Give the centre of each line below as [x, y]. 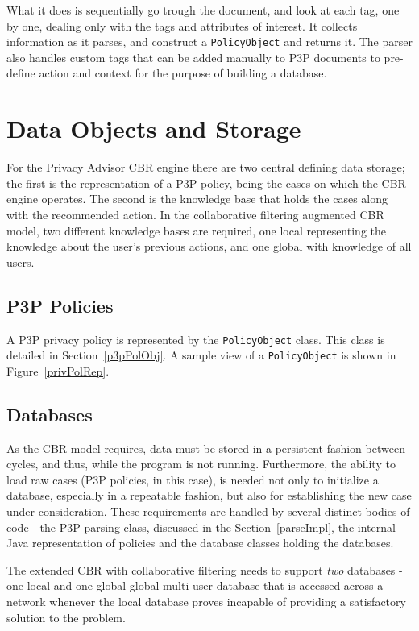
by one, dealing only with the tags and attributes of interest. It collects [182, 25]
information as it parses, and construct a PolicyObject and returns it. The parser [209, 42]
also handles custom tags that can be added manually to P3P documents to [193, 57]
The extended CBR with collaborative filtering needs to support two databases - [205, 569]
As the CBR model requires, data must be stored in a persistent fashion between [206, 448]
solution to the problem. [66, 617]
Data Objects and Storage [154, 129]
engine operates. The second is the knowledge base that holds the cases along [197, 199]
